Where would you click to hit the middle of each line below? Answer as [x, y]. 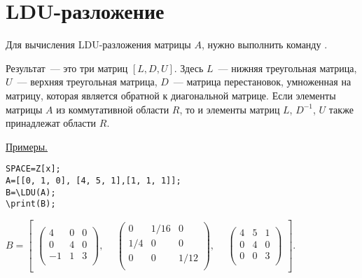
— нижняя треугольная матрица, [287, 68]
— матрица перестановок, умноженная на [262, 82]
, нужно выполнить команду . [264, 44]
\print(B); [31, 204]
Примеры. [27, 146]
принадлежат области [51, 123]
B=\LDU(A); [31, 192]
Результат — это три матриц [67, 68]
